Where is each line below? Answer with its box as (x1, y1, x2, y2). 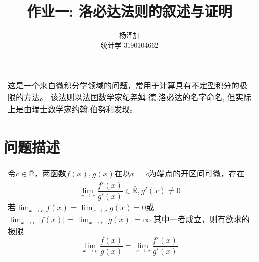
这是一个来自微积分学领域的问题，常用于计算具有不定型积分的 (8, 80, 240, 91)
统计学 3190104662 (100, 39, 159, 50)
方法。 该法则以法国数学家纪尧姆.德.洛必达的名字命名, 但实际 (24, 91, 252, 103)
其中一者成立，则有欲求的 (153, 213, 250, 225)
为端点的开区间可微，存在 (149, 168, 245, 179)
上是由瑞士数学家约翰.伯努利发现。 (8, 103, 138, 115)
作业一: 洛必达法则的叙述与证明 (27, 1, 232, 21)
